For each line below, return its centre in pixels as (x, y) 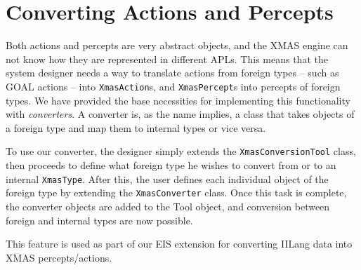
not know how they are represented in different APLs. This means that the (167, 59)
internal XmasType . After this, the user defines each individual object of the (167, 178)
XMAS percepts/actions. (59, 257)
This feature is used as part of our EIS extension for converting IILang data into (179, 244)
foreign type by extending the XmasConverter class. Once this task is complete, (176, 193)
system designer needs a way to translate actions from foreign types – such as (172, 73)
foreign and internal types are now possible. (99, 220)
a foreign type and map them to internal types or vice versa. (136, 127)
